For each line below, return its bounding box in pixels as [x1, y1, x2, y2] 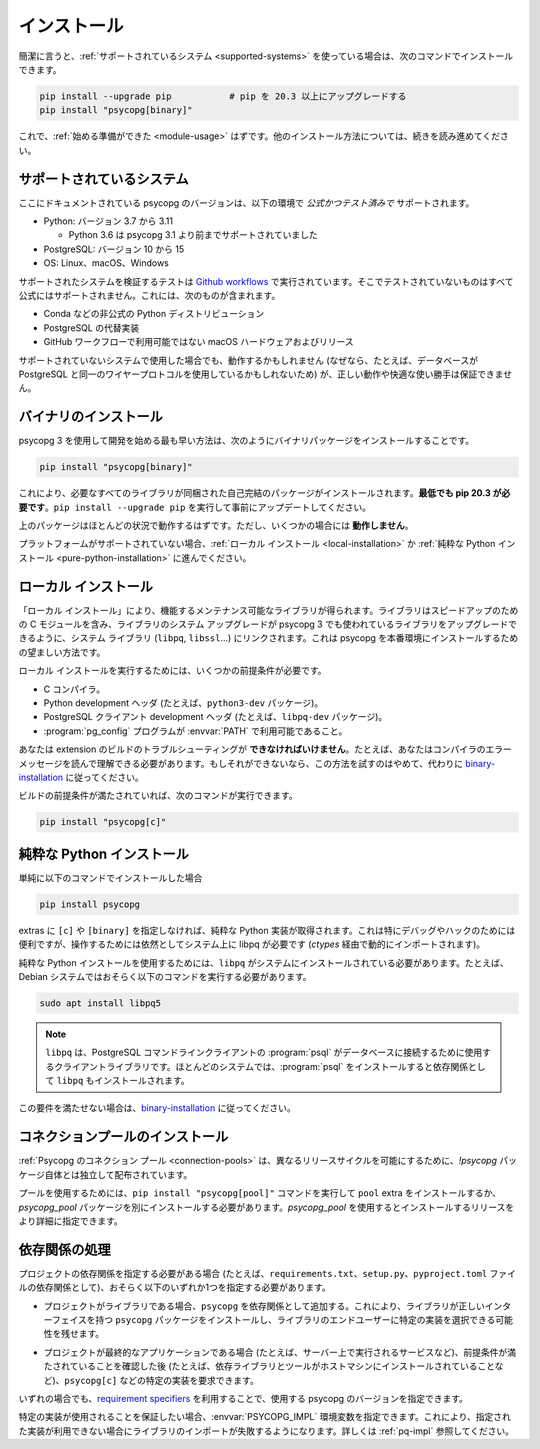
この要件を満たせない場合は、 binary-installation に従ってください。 [18, 1102, 297, 1114]
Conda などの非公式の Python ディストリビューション [43, 308, 265, 320]
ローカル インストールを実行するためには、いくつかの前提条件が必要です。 [18, 665, 327, 677]
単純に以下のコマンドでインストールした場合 [18, 871, 203, 884]
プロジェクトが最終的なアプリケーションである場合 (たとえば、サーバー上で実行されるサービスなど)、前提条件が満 [43, 1346, 517, 1358]
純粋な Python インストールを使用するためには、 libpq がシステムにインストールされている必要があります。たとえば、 [18, 956, 509, 969]
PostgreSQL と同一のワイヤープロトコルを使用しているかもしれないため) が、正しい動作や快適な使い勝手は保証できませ [18, 368, 513, 380]
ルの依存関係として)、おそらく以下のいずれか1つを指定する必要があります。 [18, 1281, 331, 1294]
